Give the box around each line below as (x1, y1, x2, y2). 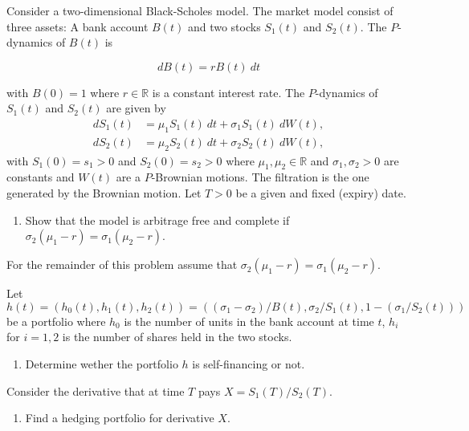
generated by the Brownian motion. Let (6, 185, 202, 201)
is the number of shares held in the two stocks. (62, 328, 292, 345)
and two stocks (187, 18, 261, 35)
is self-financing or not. (192, 355, 305, 372)
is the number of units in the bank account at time (124, 312, 374, 329)
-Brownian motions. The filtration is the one (151, 169, 369, 185)
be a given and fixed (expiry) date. (235, 185, 406, 201)
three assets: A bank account (6, 18, 149, 35)
